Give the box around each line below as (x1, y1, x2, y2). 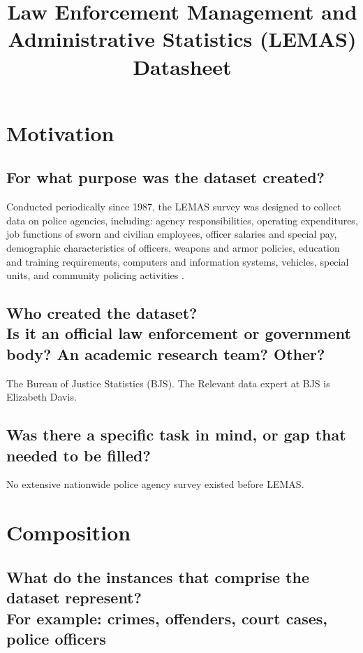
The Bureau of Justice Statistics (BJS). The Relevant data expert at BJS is (6, 375, 330, 390)
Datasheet (133, 52, 232, 80)
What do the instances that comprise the (6, 566, 310, 587)
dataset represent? (6, 587, 142, 608)
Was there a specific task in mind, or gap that (6, 424, 346, 445)
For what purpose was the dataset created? (6, 166, 325, 188)
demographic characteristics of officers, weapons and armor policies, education (6, 240, 340, 254)
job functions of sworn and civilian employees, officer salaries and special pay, (6, 227, 337, 241)
